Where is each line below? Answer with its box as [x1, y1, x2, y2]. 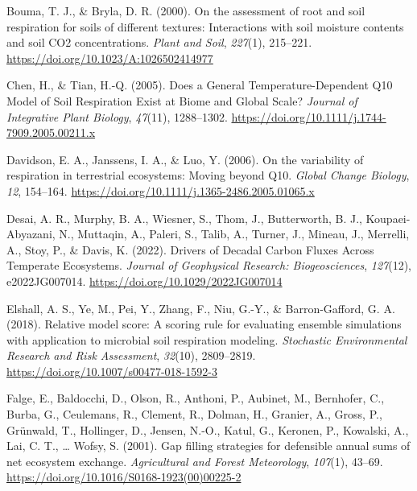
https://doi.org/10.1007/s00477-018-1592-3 [6, 362, 217, 379]
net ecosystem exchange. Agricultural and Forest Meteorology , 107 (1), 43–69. [6, 452, 383, 469]
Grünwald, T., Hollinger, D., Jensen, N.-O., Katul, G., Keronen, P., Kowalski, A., [6, 421, 409, 438]
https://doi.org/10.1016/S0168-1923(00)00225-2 [6, 468, 242, 485]
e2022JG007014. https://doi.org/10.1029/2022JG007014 [6, 272, 283, 289]
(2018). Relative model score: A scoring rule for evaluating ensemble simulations [6, 316, 402, 332]
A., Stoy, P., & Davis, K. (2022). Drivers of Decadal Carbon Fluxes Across [6, 241, 374, 258]
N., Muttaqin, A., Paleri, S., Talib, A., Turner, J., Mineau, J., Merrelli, [59, 225, 410, 242]
